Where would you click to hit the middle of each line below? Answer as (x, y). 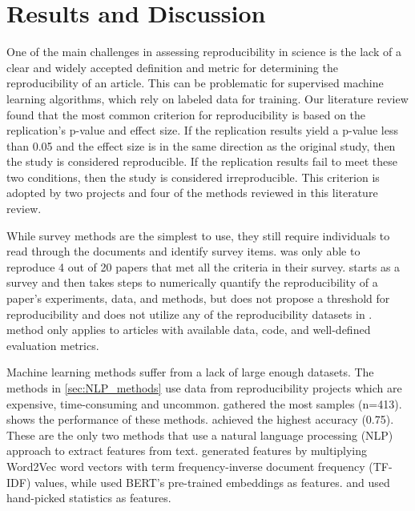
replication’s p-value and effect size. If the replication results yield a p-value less (202, 130)
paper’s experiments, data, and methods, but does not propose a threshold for (198, 298)
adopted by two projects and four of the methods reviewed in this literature (192, 193)
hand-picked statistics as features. (89, 498)
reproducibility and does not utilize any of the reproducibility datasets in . (189, 314)
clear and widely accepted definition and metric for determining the (172, 67)
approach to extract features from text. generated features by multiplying (187, 451)
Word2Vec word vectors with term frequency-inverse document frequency (186, 466)
